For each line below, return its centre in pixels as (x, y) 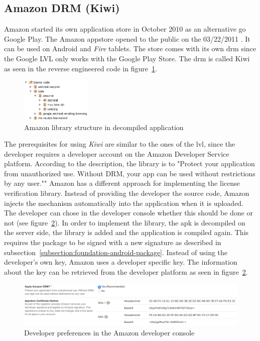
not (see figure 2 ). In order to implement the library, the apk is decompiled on (125, 222)
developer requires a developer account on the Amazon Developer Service (117, 153)
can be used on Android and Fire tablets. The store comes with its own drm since (130, 48)
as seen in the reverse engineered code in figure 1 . (81, 68)
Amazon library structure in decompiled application (104, 127)
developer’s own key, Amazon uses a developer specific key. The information (121, 262)
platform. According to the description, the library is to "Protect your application (129, 163)
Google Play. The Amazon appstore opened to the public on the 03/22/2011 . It (127, 38)
